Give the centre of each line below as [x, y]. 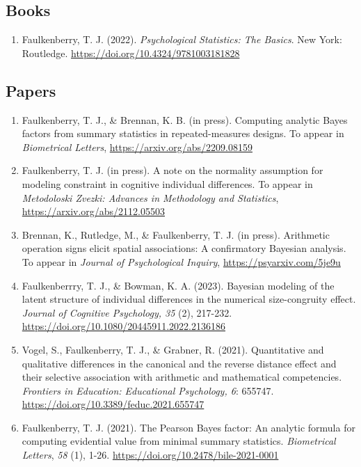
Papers [31, 90]
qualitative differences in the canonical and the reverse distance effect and [179, 363]
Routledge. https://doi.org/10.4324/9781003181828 [131, 53]
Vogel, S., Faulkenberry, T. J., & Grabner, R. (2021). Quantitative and [173, 349]
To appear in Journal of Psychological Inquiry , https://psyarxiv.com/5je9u [181, 261]
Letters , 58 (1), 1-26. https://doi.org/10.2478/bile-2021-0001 [150, 455]
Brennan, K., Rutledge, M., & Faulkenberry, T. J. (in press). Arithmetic [176, 234]
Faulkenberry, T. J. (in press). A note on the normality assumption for [173, 170]
